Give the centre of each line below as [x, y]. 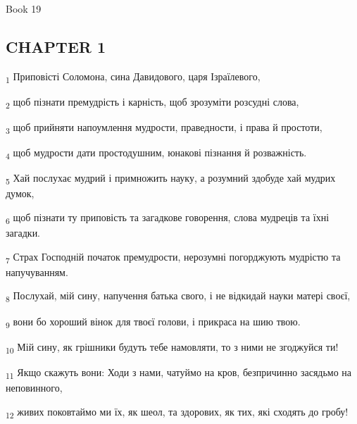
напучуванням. [37, 272]
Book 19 [24, 8]
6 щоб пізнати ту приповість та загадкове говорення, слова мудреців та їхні [168, 218]
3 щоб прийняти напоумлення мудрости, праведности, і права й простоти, [164, 128]
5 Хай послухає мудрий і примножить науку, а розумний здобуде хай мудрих [171, 179]
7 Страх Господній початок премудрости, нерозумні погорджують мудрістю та [173, 257]
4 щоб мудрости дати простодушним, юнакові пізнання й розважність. [156, 153]
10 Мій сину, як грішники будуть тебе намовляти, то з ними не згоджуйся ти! [172, 347]
